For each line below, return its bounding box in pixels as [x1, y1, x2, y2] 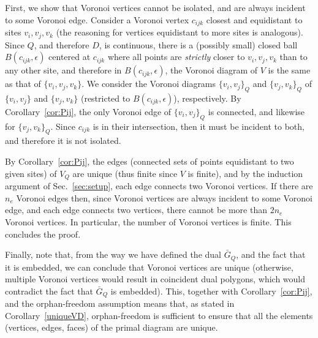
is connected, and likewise [208, 105, 305, 118]
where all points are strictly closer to [107, 50, 245, 63]
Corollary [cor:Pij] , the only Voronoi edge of [5, 105, 172, 118]
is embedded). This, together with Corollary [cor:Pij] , [110, 284, 312, 297]
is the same [268, 64, 311, 77]
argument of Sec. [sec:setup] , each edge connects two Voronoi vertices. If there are [5, 179, 313, 192]
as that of [5, 77, 41, 90]
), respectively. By [173, 91, 241, 104]
